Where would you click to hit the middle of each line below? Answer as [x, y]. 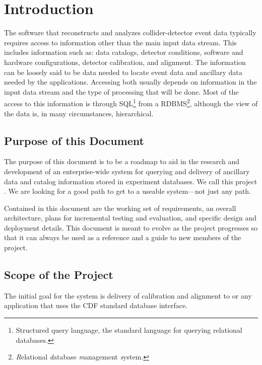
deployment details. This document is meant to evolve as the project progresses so [131, 227]
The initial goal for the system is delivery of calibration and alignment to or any [128, 295]
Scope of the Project [59, 275]
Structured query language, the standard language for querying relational [129, 330]
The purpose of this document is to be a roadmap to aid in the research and [122, 161]
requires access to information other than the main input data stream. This [120, 42]
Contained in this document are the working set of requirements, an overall [120, 208]
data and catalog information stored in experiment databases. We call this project [131, 181]
